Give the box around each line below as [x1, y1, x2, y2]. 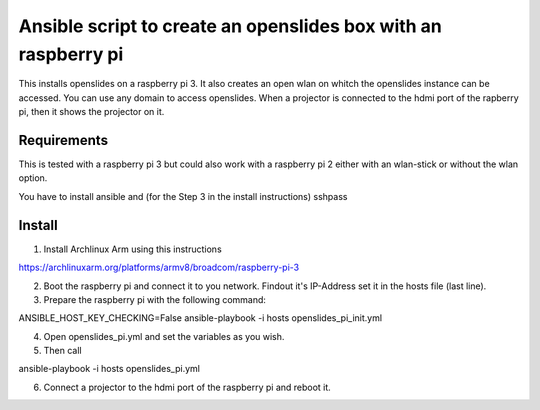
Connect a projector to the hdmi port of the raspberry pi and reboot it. [43, 381, 332, 393]
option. [18, 172, 48, 184]
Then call [43, 345, 82, 357]
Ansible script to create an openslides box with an [18, 15, 442, 37]
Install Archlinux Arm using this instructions [43, 243, 222, 255]
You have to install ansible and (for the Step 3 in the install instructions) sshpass [18, 190, 348, 202]
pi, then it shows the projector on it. [18, 106, 165, 118]
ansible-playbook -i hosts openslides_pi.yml [18, 363, 200, 375]
